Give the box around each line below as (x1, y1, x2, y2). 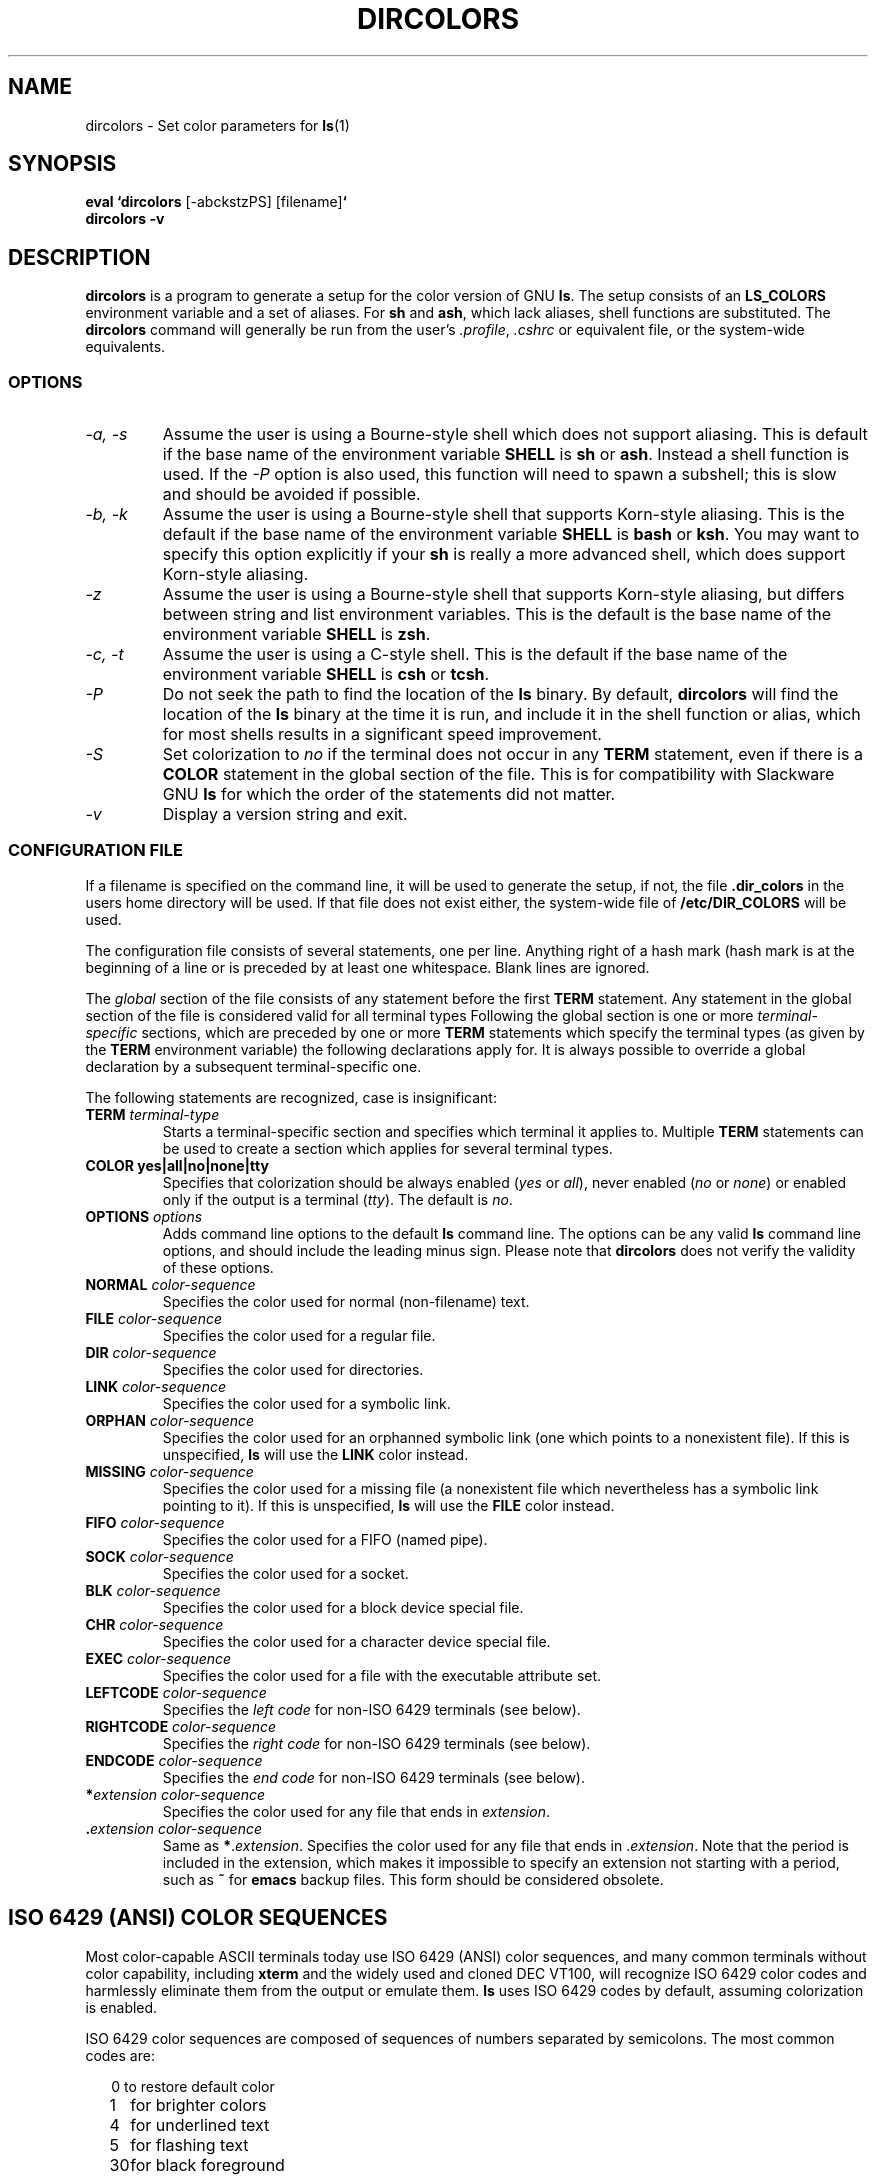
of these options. (162, 1258, 274, 1276)
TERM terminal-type (85, 1105, 220, 1123)
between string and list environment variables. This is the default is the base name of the (162, 604, 832, 625)
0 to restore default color (111, 2077, 275, 2095)
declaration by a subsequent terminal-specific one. (85, 1057, 422, 1075)
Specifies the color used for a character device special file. (162, 1632, 551, 1650)
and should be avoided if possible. (162, 484, 421, 505)
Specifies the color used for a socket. (162, 1564, 409, 1582)
